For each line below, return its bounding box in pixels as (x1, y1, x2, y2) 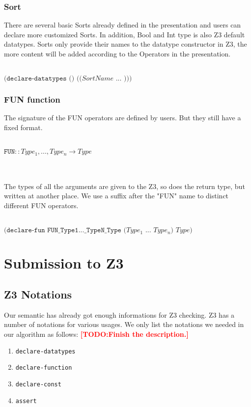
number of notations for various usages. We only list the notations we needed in (4, 319, 244, 329)
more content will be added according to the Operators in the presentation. (4, 49, 231, 58)
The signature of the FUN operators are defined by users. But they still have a (4, 112, 241, 123)
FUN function (4, 93, 60, 106)
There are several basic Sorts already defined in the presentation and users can (4, 20, 241, 30)
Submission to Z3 (4, 253, 124, 273)
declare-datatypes (15, 348, 76, 355)
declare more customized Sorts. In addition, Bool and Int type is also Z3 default (4, 29, 245, 39)
